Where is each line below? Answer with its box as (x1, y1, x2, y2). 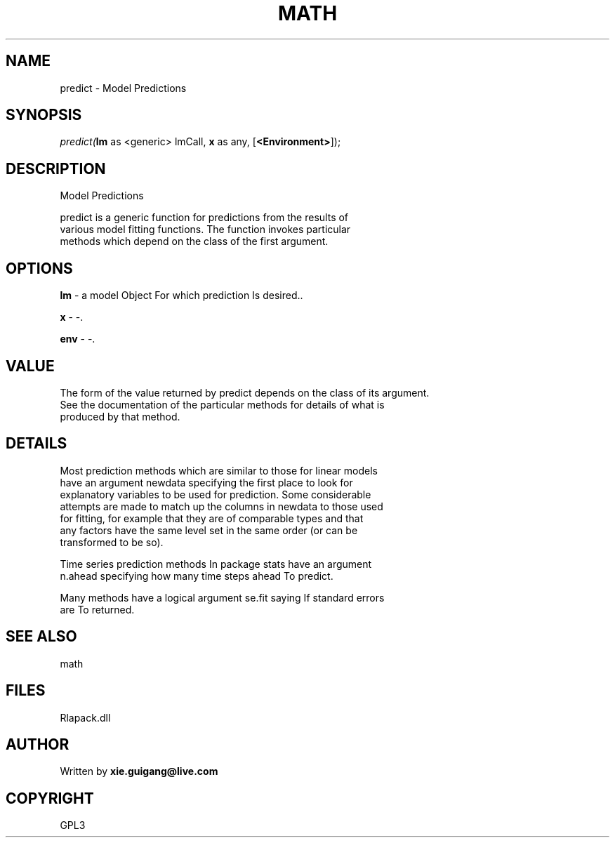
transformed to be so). (60, 536, 164, 548)
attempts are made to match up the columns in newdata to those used (60, 500, 383, 512)
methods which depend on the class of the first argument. (60, 235, 329, 248)
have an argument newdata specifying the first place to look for (60, 476, 353, 489)
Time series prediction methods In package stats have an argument (60, 557, 372, 570)
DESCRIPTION (6, 159, 106, 178)
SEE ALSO (6, 628, 77, 646)
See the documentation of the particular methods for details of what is (60, 398, 385, 411)
